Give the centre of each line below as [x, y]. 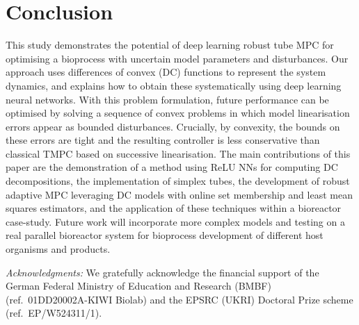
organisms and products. [58, 249]
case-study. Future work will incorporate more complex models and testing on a [175, 221]
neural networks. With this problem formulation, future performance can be [167, 99]
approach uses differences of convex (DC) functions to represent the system [166, 72]
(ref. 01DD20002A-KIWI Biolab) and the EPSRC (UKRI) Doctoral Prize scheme [179, 299]
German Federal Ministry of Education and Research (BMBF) [138, 286]
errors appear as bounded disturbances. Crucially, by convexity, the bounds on [173, 126]
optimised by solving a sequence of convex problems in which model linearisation [178, 113]
